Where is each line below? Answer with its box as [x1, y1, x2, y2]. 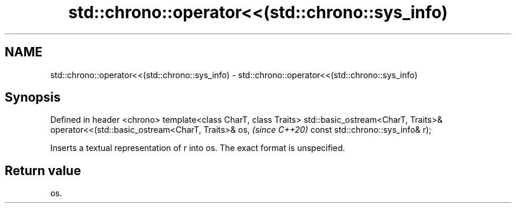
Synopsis [5, 90, 61, 105]
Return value [5, 163, 81, 178]
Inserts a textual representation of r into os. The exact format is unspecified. [50, 143, 345, 153]
